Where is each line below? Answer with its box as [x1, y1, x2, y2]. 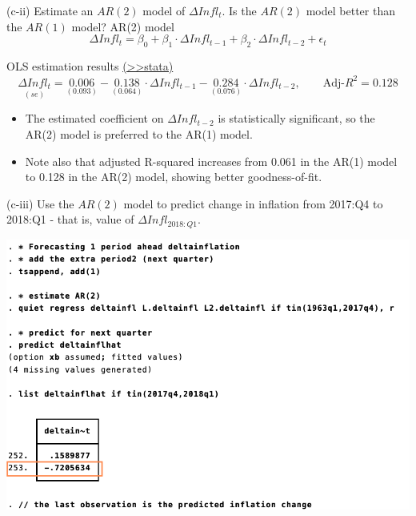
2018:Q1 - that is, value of [6, 211, 134, 228]
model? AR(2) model [71, 18, 174, 34]
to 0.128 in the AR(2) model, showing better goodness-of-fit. [25, 168, 322, 185]
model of [142, 2, 186, 18]
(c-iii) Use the [6, 195, 74, 212]
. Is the [222, 2, 257, 18]
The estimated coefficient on [25, 110, 164, 127]
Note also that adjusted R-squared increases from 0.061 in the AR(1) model [25, 152, 398, 169]
